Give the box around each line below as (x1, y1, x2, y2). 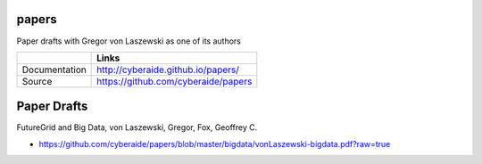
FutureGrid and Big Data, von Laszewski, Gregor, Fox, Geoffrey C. (16, 122, 258, 133)
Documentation (21, 63, 87, 76)
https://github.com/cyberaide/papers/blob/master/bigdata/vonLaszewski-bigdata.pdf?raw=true (38, 138, 391, 149)
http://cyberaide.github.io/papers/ (96, 63, 240, 76)
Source (21, 75, 53, 87)
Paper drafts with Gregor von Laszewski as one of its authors (16, 36, 241, 46)
